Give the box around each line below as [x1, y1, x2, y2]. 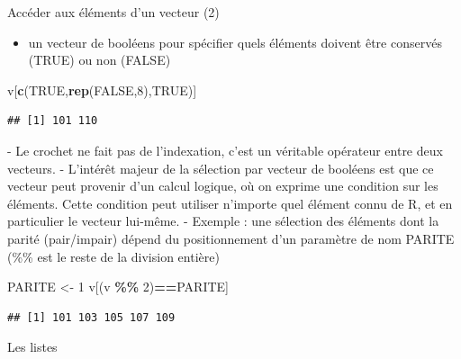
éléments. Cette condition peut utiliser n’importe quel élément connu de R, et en [7, 193, 453, 212]
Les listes [7, 337, 58, 356]
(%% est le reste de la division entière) [7, 247, 220, 265]
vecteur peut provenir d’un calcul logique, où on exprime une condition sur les [7, 176, 438, 195]
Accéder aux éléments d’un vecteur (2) [7, 3, 220, 21]
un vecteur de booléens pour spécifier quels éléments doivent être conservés [28, 32, 442, 51]
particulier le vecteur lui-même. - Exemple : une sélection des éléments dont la [7, 211, 439, 230]
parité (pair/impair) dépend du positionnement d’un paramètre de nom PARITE [7, 229, 455, 247]
